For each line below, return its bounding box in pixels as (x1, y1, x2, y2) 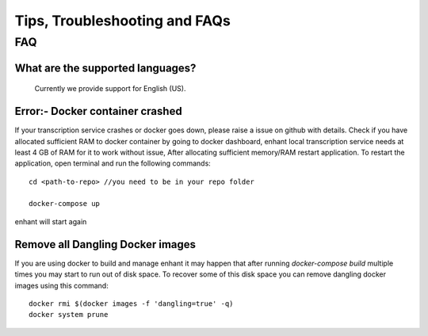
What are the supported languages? (14, 61, 197, 74)
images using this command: (14, 281, 109, 290)
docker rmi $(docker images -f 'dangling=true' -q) (29, 299, 234, 308)
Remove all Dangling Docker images (14, 238, 197, 251)
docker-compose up (29, 199, 101, 208)
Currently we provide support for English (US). (34, 84, 186, 94)
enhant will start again (14, 216, 87, 226)
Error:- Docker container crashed (14, 105, 182, 118)
